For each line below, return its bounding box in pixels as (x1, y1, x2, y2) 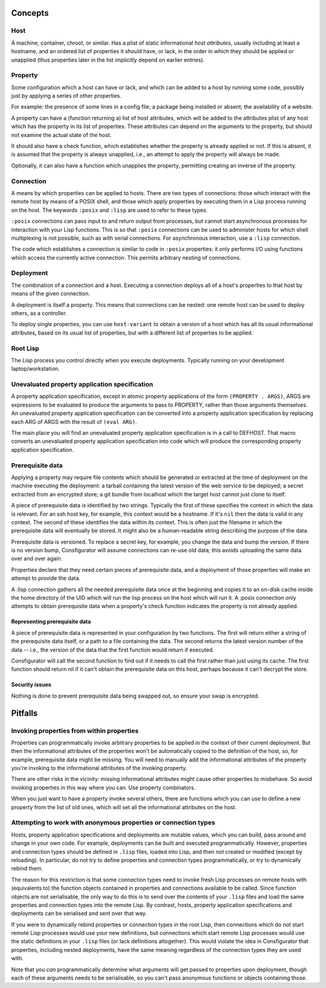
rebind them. (11, 865, 43, 872)
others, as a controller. (11, 310, 68, 316)
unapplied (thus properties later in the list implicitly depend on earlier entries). (11, 56, 205, 63)
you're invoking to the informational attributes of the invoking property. (11, 765, 187, 772)
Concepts (11, 8, 49, 18)
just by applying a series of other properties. (11, 92, 122, 100)
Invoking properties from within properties (11, 727, 139, 735)
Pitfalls (11, 708, 38, 718)
